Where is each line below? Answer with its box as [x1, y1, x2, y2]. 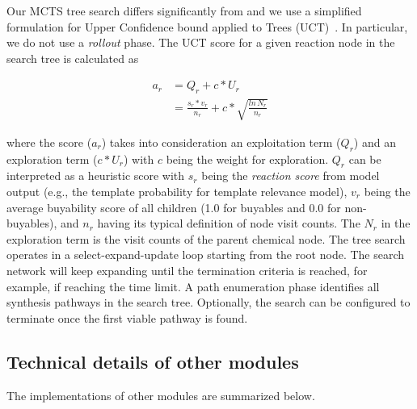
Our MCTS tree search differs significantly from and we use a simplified [6, 2, 362, 19]
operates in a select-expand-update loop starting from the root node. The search [6, 246, 405, 263]
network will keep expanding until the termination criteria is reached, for [6, 261, 368, 278]
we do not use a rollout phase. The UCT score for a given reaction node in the [6, 34, 395, 51]
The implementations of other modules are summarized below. [6, 386, 315, 403]
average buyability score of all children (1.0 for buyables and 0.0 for [6, 198, 341, 215]
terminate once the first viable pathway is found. [6, 309, 248, 326]
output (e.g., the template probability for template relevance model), [6, 182, 347, 199]
